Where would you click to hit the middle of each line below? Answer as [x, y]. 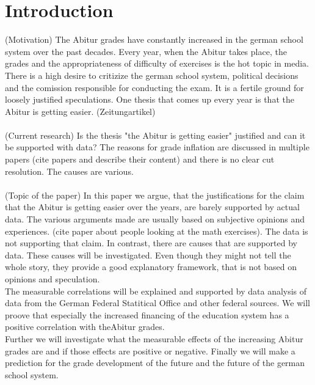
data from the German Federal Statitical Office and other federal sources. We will [158, 303]
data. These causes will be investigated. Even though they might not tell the [148, 255]
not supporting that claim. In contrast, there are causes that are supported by [151, 243]
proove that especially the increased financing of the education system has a [147, 314]
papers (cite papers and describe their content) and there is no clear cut [140, 159]
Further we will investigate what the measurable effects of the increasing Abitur [154, 338]
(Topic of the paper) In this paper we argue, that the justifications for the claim [155, 195]
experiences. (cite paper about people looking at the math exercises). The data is [157, 231]
